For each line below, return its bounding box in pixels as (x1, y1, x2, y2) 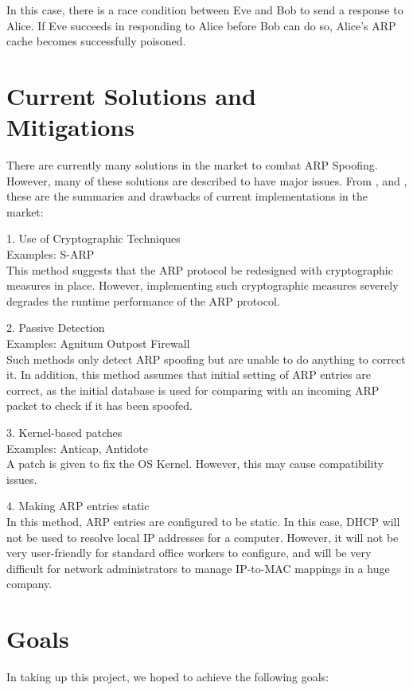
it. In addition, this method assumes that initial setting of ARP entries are (6, 366, 371, 383)
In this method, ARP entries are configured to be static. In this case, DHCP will (6, 513, 400, 529)
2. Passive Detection (6, 319, 105, 336)
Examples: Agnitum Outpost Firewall (6, 335, 190, 352)
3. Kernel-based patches (6, 424, 123, 440)
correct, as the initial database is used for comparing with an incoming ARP (6, 381, 380, 398)
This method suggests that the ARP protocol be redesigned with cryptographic (6, 261, 393, 278)
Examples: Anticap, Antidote (6, 439, 149, 456)
